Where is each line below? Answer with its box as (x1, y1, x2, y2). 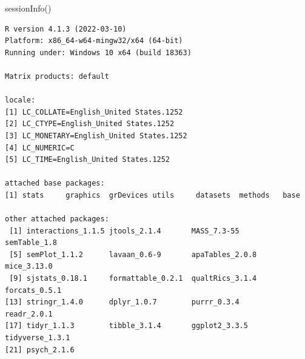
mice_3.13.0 (5, 262, 53, 271)
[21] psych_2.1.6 (5, 345, 75, 354)
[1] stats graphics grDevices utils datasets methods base (5, 190, 300, 200)
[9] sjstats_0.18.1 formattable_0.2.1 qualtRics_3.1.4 (9, 274, 257, 283)
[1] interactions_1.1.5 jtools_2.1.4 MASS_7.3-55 (9, 226, 240, 235)
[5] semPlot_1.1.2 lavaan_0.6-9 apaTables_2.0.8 (9, 250, 257, 259)
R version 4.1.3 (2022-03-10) (5, 24, 127, 33)
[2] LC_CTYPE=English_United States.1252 (5, 119, 175, 129)
